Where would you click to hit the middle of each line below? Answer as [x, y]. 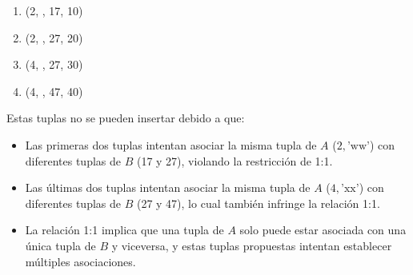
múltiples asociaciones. [80, 261]
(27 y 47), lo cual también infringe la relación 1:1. [258, 203]
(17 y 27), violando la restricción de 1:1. [235, 160]
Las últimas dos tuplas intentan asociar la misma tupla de [168, 187]
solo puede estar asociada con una [323, 230]
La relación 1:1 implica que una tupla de [124, 230]
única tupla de [60, 245]
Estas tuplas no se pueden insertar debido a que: [126, 118]
